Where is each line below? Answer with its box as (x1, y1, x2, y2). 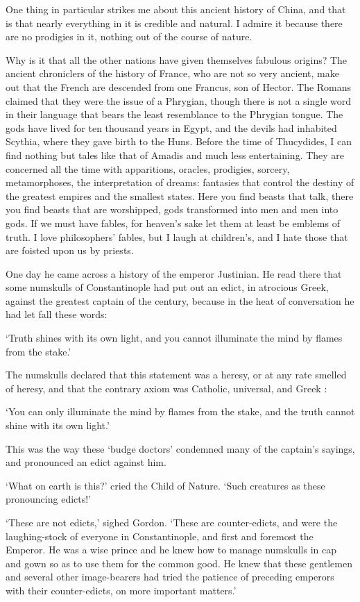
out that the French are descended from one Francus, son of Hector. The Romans (6, 79, 352, 94)
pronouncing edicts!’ (6, 492, 92, 506)
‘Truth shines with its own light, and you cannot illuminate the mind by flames (6, 331, 343, 345)
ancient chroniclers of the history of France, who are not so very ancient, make (6, 66, 339, 81)
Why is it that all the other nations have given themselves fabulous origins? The (6, 52, 348, 67)
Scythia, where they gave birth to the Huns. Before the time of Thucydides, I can (6, 134, 352, 149)
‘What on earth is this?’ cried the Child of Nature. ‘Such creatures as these (6, 478, 325, 492)
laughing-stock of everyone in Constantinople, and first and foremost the (6, 528, 314, 543)
